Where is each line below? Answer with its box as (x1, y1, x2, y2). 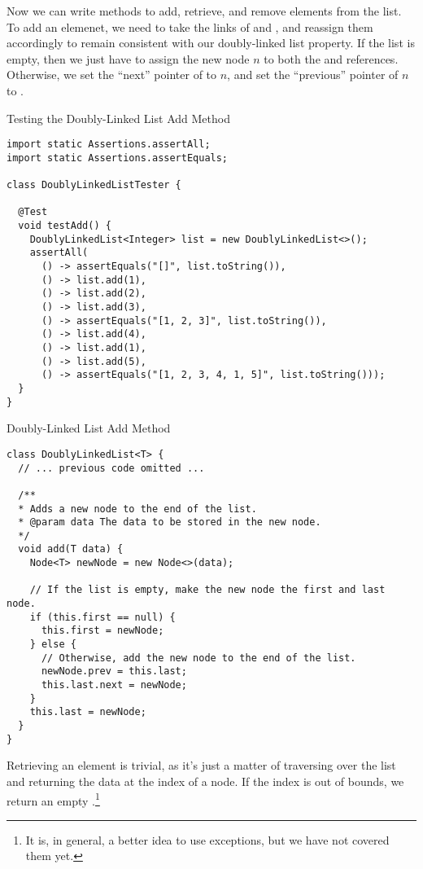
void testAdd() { (18, 220, 111, 232)
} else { (29, 639, 76, 651)
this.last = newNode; (29, 706, 146, 718)
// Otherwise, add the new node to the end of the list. (41, 652, 356, 664)
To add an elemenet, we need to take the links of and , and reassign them (7, 18, 373, 35)
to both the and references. (264, 50, 399, 67)
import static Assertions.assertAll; (7, 138, 211, 151)
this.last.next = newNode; (41, 679, 187, 691)
